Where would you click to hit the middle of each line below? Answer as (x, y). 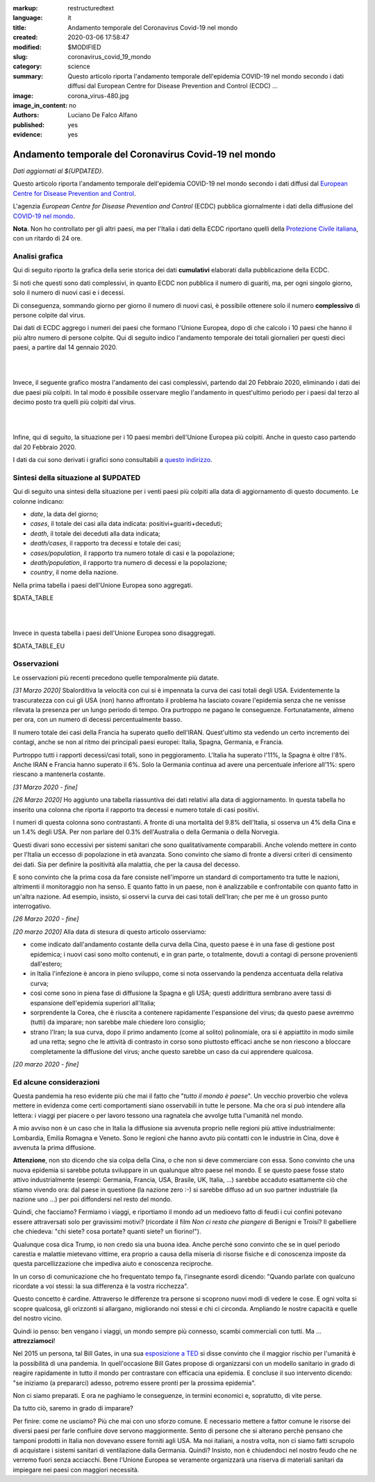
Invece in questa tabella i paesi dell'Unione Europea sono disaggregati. (114, 633)
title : (20, 27)
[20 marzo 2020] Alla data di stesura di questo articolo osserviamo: (110, 932)
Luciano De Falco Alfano (103, 115)
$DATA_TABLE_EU (39, 645)
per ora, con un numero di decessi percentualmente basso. (98, 720)
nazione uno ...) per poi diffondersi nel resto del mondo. (93, 1199)
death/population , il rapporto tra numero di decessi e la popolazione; (128, 562)
